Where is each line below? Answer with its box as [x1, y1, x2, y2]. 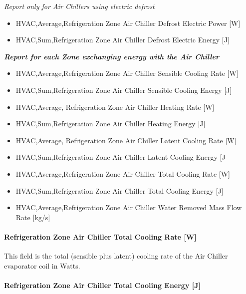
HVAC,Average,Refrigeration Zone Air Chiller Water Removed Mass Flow [15, 202, 242, 213]
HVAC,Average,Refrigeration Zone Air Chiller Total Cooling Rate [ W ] [15, 168, 230, 179]
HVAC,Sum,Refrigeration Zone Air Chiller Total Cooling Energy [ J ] [15, 185, 224, 196]
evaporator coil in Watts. [4, 260, 80, 271]
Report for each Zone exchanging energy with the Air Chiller [4, 51, 220, 61]
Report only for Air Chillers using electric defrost [4, 1, 155, 11]
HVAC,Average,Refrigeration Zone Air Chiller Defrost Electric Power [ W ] [15, 17, 241, 28]
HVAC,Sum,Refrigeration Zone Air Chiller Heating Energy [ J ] [15, 118, 206, 129]
